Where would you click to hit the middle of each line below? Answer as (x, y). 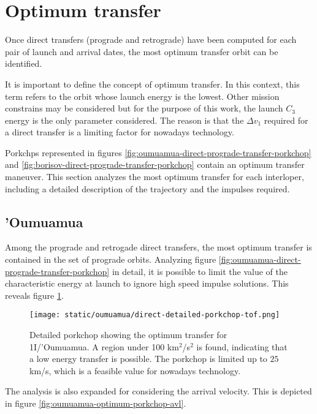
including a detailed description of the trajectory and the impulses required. (147, 188)
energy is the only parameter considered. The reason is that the (124, 120)
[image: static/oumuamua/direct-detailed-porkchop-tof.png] (155, 315)
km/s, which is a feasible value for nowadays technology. (135, 370)
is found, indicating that (242, 346)
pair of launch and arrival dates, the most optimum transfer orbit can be (142, 51)
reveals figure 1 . (34, 295)
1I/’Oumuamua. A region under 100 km (104, 346)
